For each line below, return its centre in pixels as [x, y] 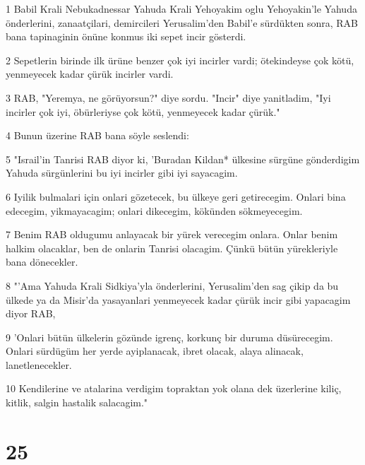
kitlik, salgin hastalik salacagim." [77, 402]
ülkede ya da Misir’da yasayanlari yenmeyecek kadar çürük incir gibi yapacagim [178, 299]
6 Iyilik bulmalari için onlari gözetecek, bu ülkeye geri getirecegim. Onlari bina [176, 196]
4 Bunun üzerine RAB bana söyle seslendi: [97, 135]
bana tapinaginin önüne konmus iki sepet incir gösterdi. [126, 36]
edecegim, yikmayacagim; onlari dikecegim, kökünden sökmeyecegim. [154, 210]
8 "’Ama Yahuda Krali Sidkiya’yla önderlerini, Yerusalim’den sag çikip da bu [172, 285]
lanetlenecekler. [39, 364]
